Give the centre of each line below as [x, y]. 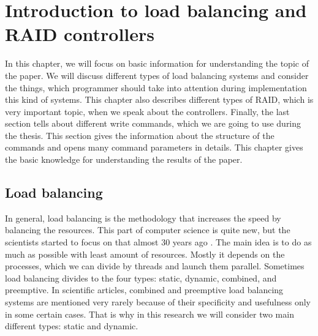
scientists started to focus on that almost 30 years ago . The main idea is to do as [158, 242]
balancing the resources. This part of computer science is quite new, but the [148, 230]
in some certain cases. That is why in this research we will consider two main [150, 314]
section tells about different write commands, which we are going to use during [153, 123]
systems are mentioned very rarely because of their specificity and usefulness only [158, 302]
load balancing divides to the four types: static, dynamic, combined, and [141, 278]
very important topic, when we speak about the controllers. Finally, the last [147, 111]
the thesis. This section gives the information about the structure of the [140, 135]
